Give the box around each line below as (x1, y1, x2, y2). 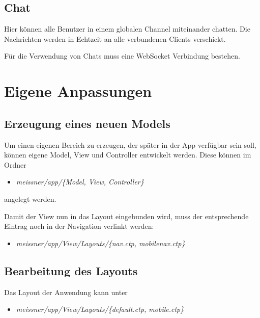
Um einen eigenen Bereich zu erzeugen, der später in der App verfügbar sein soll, (4, 139, 256, 150)
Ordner (4, 159, 26, 170)
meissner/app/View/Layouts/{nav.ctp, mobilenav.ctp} (16, 237, 185, 248)
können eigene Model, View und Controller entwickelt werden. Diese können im (4, 149, 251, 160)
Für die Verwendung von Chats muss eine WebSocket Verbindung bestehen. (4, 50, 240, 61)
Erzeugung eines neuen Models (4, 115, 170, 131)
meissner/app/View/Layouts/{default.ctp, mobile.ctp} (16, 304, 184, 314)
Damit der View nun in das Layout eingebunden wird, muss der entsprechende (4, 210, 249, 221)
